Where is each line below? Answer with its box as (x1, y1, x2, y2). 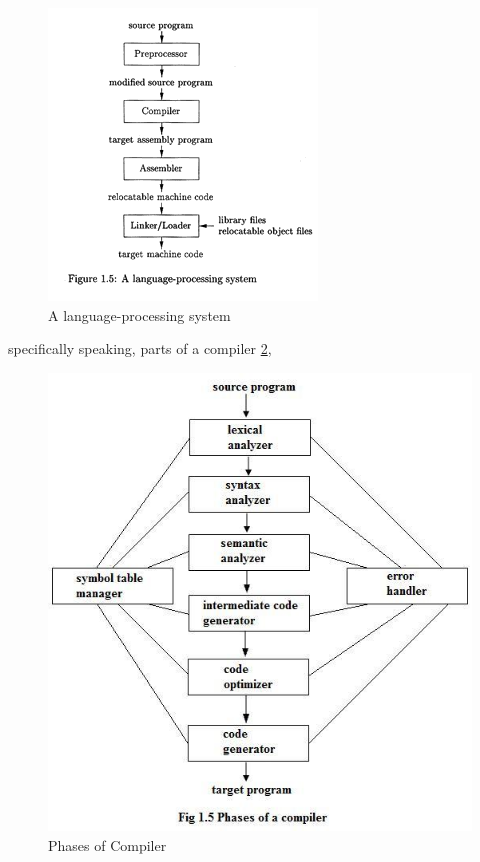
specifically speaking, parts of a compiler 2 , (8, 338, 272, 359)
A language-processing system (48, 304, 231, 325)
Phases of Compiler (48, 834, 167, 855)
